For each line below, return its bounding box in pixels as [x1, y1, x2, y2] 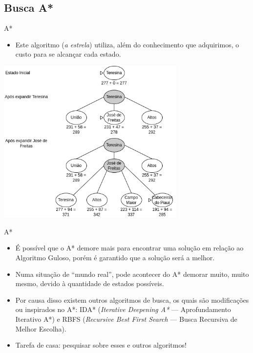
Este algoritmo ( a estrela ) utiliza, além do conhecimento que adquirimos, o [15, 39, 239, 49]
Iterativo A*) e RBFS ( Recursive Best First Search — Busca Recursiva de [15, 313, 237, 324]
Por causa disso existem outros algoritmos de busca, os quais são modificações [15, 294, 249, 305]
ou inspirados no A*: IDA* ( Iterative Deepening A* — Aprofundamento [15, 304, 231, 314]
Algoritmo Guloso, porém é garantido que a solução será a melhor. [15, 252, 215, 262]
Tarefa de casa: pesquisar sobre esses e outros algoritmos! [15, 340, 187, 350]
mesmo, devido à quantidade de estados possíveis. [15, 278, 164, 289]
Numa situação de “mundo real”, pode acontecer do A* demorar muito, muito [15, 269, 249, 279]
